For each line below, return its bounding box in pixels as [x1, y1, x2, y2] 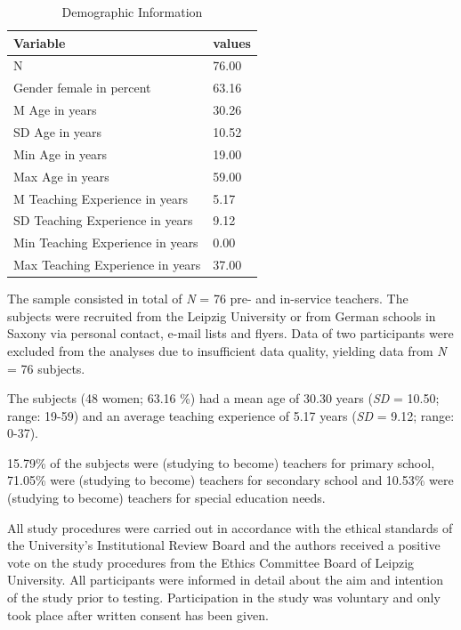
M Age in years [13, 101, 97, 119]
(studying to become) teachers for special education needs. [7, 489, 326, 507]
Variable [13, 33, 66, 52]
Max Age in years [13, 166, 109, 185]
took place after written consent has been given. [7, 605, 269, 624]
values [213, 33, 251, 52]
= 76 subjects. [7, 359, 85, 377]
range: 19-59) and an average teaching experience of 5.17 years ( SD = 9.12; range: [7, 406, 455, 424]
